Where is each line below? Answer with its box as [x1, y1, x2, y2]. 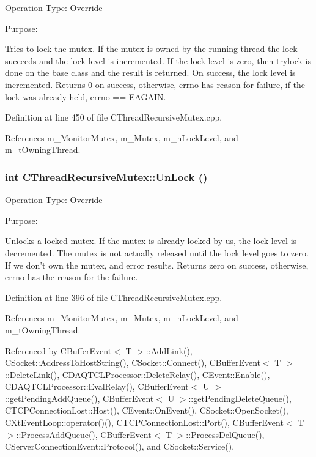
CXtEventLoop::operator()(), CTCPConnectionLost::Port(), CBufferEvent [5, 416, 284, 429]
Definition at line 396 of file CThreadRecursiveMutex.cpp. [5, 291, 222, 303]
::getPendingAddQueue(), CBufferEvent [5, 392, 154, 404]
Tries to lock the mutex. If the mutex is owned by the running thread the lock [5, 42, 298, 55]
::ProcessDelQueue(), [186, 428, 265, 440]
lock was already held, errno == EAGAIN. [5, 90, 166, 103]
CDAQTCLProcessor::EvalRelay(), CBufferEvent [5, 380, 189, 393]
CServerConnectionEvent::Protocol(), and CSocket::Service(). [5, 440, 235, 453]
